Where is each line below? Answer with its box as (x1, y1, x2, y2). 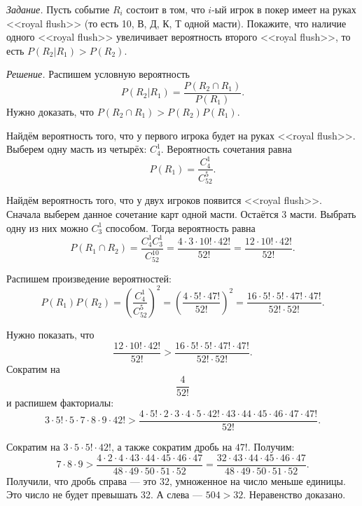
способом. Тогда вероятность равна (105, 220, 256, 235)
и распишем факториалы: (6, 395, 114, 410)
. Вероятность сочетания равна (160, 142, 292, 156)
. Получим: (247, 439, 295, 453)
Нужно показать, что (6, 327, 95, 341)
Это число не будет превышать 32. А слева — (6, 487, 202, 502)
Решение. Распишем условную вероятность (6, 67, 190, 81)
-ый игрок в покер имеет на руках (211, 2, 356, 16)
